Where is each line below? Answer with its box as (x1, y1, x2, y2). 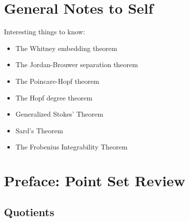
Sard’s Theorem (15, 125, 63, 135)
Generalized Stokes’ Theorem (15, 109, 104, 119)
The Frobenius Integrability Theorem (15, 142, 128, 152)
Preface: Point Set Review (4, 171, 186, 191)
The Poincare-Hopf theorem (15, 75, 100, 86)
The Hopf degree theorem (15, 92, 93, 102)
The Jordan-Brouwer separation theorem (15, 59, 138, 70)
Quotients (4, 204, 54, 219)
